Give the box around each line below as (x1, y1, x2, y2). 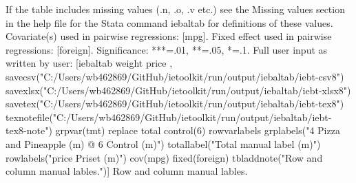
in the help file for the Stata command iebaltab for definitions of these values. (6, 15, 333, 30)
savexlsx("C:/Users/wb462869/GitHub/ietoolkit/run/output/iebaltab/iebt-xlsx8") (6, 83, 351, 97)
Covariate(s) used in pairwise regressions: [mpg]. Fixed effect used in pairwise (6, 29, 332, 43)
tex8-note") (6, 123, 52, 138)
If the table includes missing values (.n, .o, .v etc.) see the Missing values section (6, 2, 345, 16)
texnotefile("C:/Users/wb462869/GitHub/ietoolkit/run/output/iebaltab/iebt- (6, 109, 332, 124)
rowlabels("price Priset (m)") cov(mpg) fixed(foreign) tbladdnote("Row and (6, 150, 323, 164)
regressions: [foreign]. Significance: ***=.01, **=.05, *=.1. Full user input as (6, 42, 328, 56)
